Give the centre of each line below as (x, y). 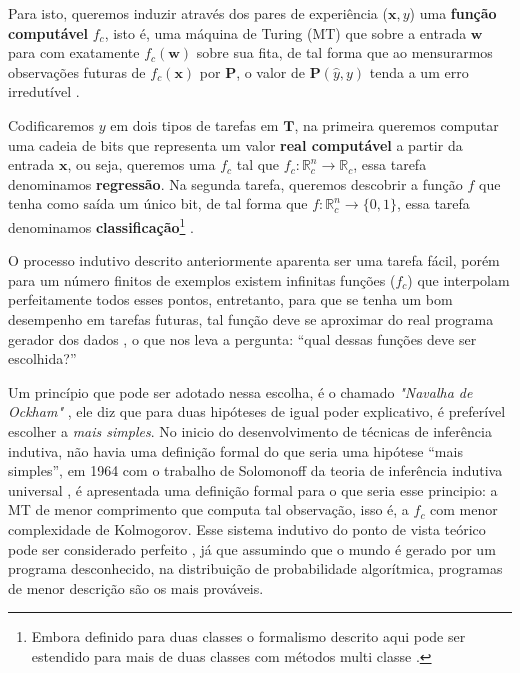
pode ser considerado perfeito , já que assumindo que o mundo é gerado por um (252, 548)
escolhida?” (42, 358)
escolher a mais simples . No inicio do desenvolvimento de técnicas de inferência (250, 430)
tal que (258, 164)
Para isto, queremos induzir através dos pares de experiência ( (198, 13)
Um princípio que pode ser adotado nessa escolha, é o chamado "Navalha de (240, 391)
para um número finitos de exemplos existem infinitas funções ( (202, 279)
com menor (464, 509)
